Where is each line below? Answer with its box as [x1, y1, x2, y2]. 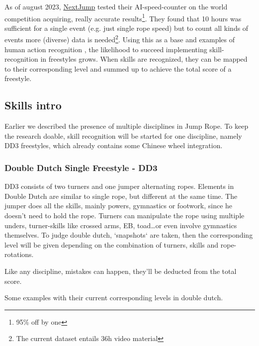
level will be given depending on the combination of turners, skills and [4, 239, 219, 250]
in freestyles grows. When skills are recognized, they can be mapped [40, 54, 248, 64]
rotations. [4, 249, 34, 259]
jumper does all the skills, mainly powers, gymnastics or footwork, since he [4, 200, 233, 211]
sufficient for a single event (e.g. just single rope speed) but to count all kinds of [4, 22, 249, 33]
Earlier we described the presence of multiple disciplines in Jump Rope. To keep [4, 121, 249, 131]
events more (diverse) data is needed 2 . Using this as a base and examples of [4, 33, 235, 45]
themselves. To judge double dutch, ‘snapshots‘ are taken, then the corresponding [4, 230, 253, 240]
